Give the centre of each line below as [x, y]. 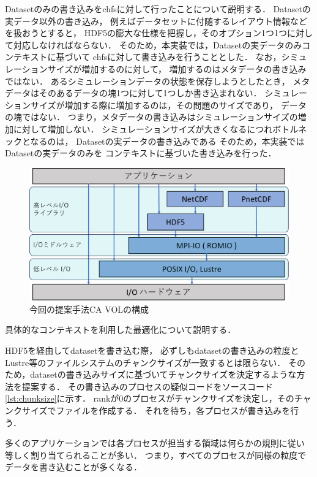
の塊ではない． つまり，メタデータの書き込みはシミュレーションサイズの [151, 117]
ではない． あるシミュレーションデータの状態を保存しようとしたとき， [147, 81]
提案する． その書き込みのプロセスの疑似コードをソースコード [147, 386]
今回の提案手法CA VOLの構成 [89, 309]
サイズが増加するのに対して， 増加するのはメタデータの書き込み [177, 68]
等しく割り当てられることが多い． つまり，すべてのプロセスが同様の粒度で [156, 455]
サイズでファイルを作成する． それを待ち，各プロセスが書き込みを [156, 410]
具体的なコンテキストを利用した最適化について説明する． [121, 330]
